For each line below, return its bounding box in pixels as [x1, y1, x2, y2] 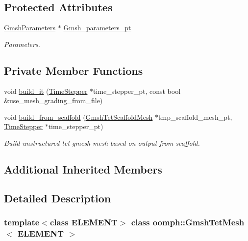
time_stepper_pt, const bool [93, 86, 181, 96]
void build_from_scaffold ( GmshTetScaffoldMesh [4, 111, 153, 122]
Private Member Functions [4, 63, 143, 78]
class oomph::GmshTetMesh [131, 216, 245, 228]
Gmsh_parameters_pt [63, 22, 131, 33]
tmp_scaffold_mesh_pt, [158, 111, 232, 122]
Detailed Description [4, 190, 111, 205]
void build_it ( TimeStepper [4, 86, 88, 96]
